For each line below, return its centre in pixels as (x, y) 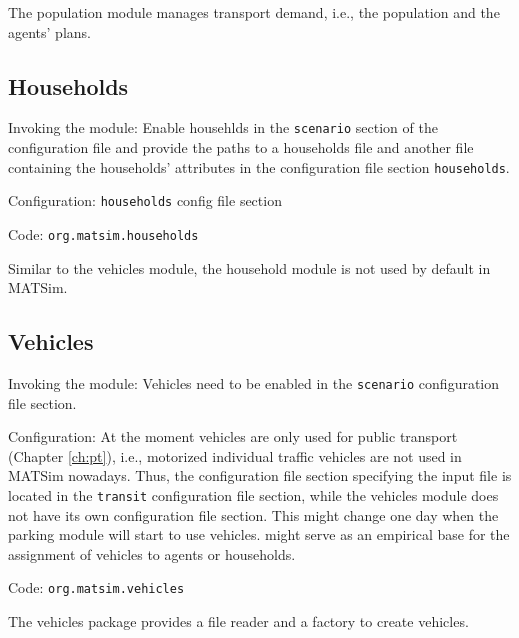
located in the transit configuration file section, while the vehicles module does (253, 495)
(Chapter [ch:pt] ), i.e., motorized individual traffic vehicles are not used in (235, 455)
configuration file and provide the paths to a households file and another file (241, 147)
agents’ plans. (49, 31)
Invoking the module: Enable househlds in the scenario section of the (223, 127)
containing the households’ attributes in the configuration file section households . (259, 166)
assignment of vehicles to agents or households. (152, 553)
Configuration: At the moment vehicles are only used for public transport (233, 436)
